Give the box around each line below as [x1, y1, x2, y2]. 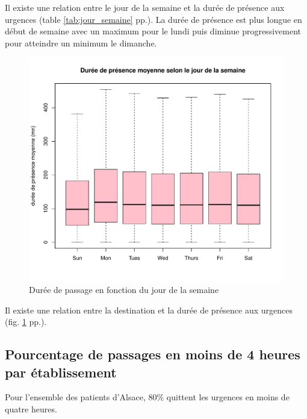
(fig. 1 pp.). [5, 315, 47, 328]
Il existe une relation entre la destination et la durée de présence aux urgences [5, 303, 293, 316]
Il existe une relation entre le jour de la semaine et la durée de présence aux [5, 1, 285, 13]
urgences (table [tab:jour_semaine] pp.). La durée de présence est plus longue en [5, 13, 302, 25]
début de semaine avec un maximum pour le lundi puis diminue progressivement [5, 25, 301, 37]
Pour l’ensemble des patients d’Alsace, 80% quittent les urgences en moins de [5, 391, 290, 403]
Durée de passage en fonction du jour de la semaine [29, 283, 219, 295]
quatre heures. [5, 402, 57, 415]
